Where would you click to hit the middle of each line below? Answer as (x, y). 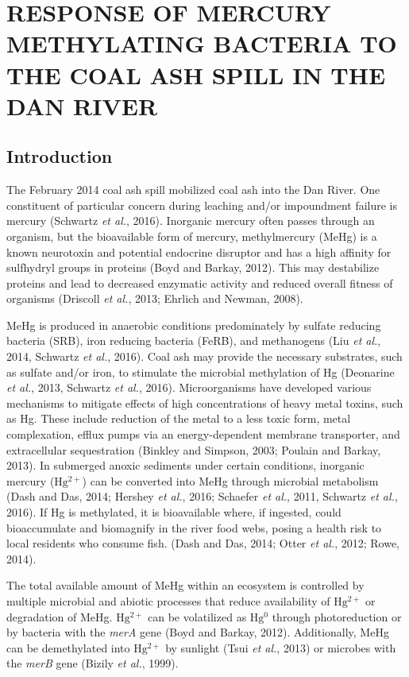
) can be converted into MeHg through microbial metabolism (230, 480)
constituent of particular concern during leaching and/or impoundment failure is (202, 205)
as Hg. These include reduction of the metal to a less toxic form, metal (179, 418)
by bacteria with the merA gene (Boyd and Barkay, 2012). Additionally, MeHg (198, 632)
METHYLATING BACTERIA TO (202, 43)
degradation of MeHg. (60, 616)
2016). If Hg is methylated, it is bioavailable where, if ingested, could (174, 512)
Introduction (60, 156)
